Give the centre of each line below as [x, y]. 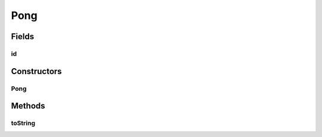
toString [23, 123]
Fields [23, 36]
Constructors [36, 71]
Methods [28, 106]
